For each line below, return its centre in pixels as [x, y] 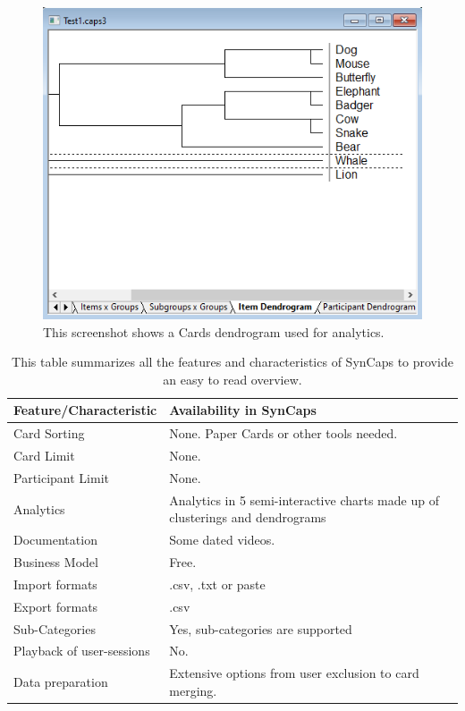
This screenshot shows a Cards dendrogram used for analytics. [214, 331]
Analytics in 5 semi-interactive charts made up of [304, 499]
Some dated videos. [222, 540]
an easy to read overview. [232, 379]
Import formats [55, 584]
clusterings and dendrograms [248, 517]
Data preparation [61, 682]
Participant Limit [62, 477]
